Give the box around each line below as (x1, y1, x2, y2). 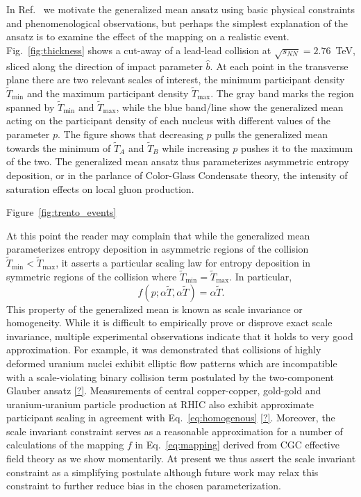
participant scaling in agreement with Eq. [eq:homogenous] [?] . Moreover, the (6, 410, 335, 425)
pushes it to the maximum (240, 140, 353, 155)
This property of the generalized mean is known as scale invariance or (6, 301, 303, 316)
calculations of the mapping (6, 437, 124, 452)
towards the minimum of (6, 140, 111, 155)
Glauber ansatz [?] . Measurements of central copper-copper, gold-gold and (6, 383, 321, 398)
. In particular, (229, 269, 292, 283)
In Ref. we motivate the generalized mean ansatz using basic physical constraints (6, 2, 355, 16)
